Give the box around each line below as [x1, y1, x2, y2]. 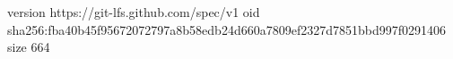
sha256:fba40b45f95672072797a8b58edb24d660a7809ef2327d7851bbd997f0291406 [7, 20, 446, 38]
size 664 [7, 38, 50, 56]
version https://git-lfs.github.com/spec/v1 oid [7, 3, 260, 21]
